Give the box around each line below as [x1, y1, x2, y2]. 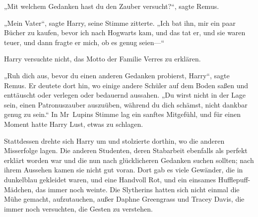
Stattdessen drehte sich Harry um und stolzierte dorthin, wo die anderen [4, 135, 225, 146]
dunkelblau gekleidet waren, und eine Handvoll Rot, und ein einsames [4, 174, 216, 184]
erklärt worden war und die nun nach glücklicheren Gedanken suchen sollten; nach [4, 155, 254, 165]
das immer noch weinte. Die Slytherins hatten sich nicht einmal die [35, 184, 240, 194]
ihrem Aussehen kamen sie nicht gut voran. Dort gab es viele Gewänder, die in [4, 164, 243, 175]
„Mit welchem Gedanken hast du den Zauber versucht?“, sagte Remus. [4, 1, 219, 11]
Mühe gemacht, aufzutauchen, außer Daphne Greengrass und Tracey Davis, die [4, 194, 245, 204]
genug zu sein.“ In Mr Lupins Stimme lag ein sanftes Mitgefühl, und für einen [4, 109, 241, 119]
